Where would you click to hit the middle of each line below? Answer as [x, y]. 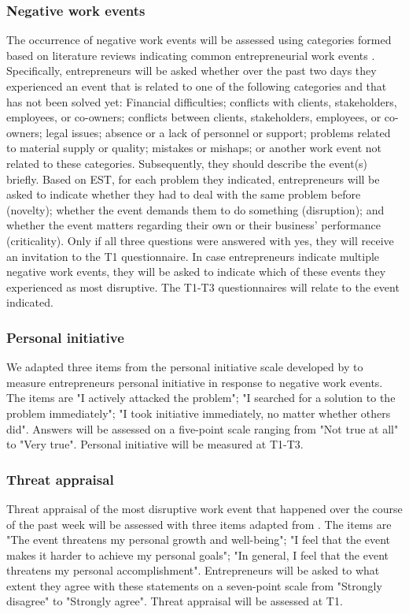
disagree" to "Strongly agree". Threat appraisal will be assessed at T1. [175, 601]
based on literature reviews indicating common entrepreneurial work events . [191, 55]
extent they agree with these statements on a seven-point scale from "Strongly [194, 585]
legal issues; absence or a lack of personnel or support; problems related [218, 132]
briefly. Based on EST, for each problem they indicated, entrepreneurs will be [193, 179]
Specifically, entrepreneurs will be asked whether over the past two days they [192, 71]
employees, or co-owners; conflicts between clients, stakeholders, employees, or [194, 117]
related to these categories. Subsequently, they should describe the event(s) [187, 163]
